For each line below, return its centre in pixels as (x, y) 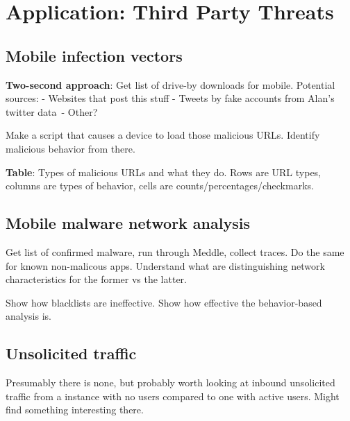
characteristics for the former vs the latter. (97, 279)
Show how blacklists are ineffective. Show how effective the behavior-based (164, 302)
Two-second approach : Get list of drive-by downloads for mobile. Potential (170, 84)
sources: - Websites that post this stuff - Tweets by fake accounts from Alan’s (170, 98)
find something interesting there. (75, 410)
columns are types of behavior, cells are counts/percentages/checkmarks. (160, 186)
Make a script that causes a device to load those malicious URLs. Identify (163, 135)
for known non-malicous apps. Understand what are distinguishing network (165, 265)
